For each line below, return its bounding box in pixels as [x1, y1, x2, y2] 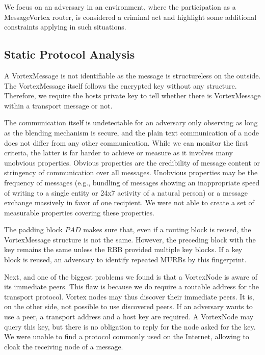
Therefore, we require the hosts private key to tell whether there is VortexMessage [4, 90, 261, 101]
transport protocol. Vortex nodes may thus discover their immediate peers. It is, [4, 291, 254, 302]
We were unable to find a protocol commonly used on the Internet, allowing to [4, 331, 249, 342]
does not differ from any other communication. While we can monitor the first [4, 137, 248, 148]
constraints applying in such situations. [4, 21, 126, 32]
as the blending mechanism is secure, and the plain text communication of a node [4, 127, 259, 138]
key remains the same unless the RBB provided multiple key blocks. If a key [4, 244, 243, 255]
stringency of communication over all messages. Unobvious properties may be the [4, 167, 258, 178]
